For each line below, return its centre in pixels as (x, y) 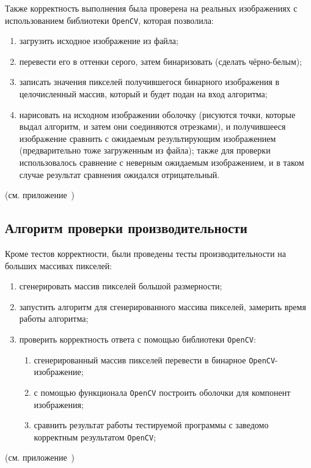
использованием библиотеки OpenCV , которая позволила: (109, 20)
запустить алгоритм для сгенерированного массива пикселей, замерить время (163, 306)
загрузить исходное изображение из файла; (99, 41)
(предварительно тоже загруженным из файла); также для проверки (145, 150)
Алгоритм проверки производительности (126, 228)
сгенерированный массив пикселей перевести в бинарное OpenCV (155, 359)
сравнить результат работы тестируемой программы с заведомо (151, 425)
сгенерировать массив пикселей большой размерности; (121, 286)
